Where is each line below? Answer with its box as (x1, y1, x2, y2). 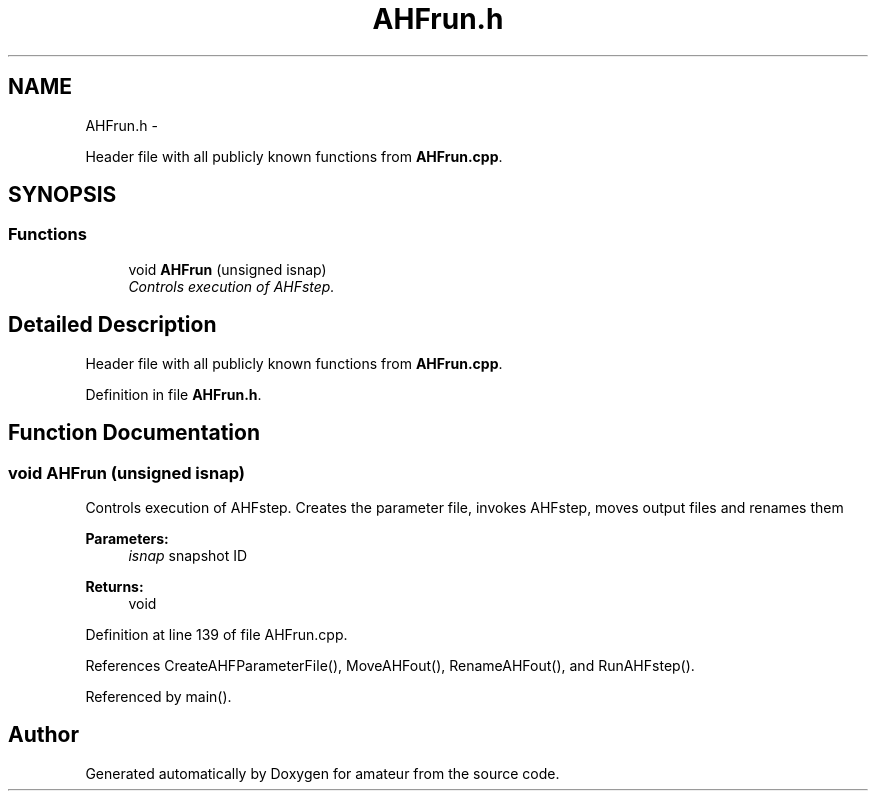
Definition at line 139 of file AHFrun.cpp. (85, 625, 348, 643)
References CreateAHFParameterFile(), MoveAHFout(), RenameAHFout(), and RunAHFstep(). (85, 656, 695, 674)
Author (8, 722, 79, 748)
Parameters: (85, 529, 169, 547)
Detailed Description (8, 312, 217, 338)
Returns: (85, 577, 144, 595)
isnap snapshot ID (128, 546, 248, 564)
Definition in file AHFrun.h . (85, 385, 262, 403)
